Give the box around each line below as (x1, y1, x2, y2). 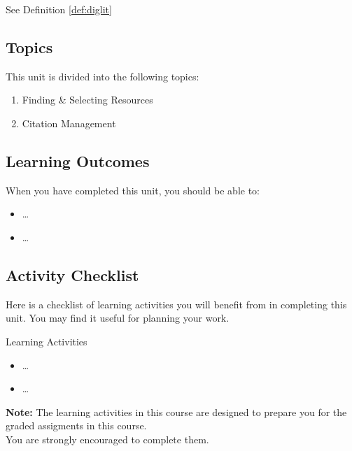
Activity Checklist (6, 264, 139, 285)
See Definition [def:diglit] (6, 2, 112, 16)
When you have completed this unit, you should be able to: (6, 182, 260, 197)
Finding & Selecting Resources (22, 92, 153, 107)
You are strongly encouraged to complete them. (6, 431, 209, 446)
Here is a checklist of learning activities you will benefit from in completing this (6, 296, 347, 311)
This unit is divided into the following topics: (6, 69, 199, 83)
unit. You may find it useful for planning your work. (6, 310, 230, 325)
